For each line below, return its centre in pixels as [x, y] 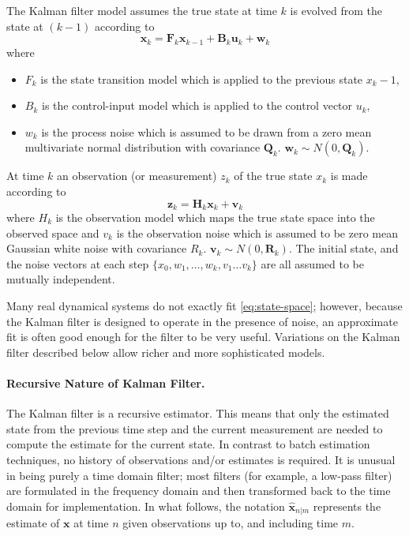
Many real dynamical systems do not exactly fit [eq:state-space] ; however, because [204, 305]
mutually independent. [61, 279]
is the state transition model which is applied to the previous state [202, 79]
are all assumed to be [312, 263]
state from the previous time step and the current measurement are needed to [195, 428]
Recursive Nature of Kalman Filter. [106, 382]
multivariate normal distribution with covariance [143, 147]
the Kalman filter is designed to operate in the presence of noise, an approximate [202, 321]
